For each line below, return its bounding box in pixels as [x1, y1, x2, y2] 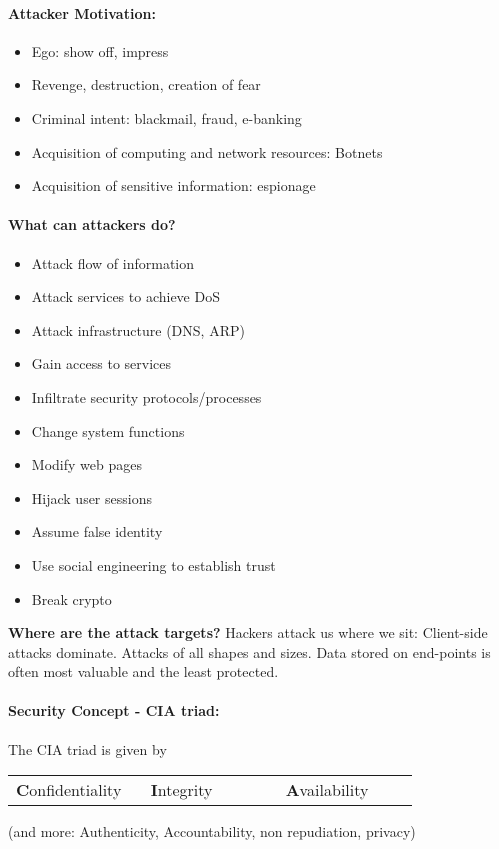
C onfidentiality [16, 778, 122, 802]
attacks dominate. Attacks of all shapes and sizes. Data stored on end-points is [8, 641, 491, 662]
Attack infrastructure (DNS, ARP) [31, 319, 245, 340]
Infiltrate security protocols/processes [31, 386, 262, 407]
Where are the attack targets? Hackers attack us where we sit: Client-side [8, 622, 488, 643]
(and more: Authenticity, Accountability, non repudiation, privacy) [8, 821, 416, 842]
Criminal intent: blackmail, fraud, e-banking [31, 107, 302, 128]
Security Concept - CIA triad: [8, 700, 220, 721]
